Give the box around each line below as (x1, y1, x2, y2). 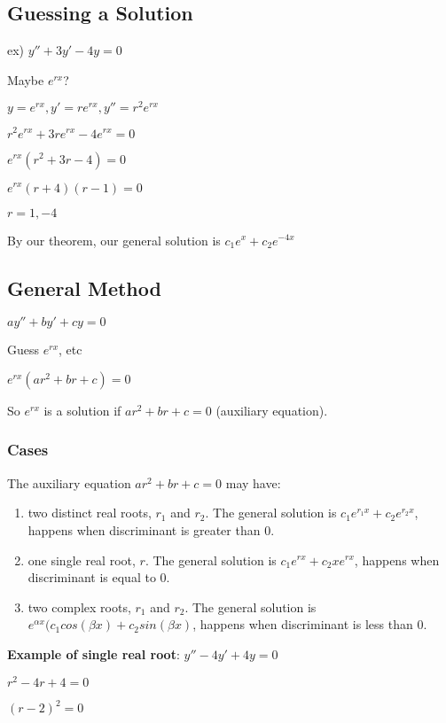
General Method (7, 274, 161, 301)
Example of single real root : (7, 644, 180, 663)
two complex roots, (27, 597, 131, 616)
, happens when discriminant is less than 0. (192, 615, 427, 634)
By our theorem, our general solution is (7, 230, 221, 249)
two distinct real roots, (27, 503, 152, 522)
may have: (225, 473, 281, 492)
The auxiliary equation (7, 473, 131, 492)
